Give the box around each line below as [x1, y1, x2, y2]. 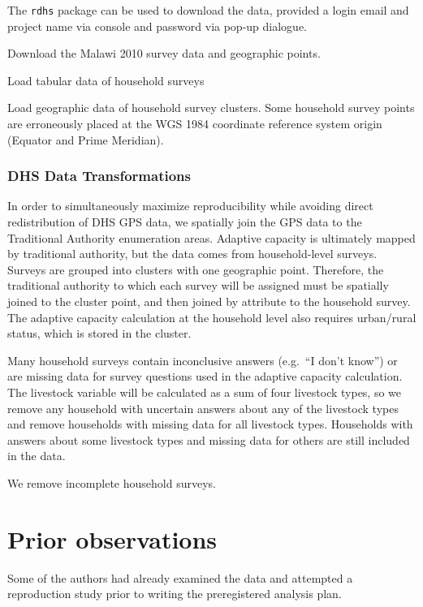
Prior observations [7, 522, 218, 555]
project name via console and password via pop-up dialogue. [7, 17, 307, 34]
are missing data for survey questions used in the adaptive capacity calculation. [7, 368, 403, 385]
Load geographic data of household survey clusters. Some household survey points [7, 99, 415, 116]
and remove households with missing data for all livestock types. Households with [7, 415, 413, 433]
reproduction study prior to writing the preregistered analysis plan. [7, 585, 342, 602]
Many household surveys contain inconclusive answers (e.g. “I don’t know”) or [7, 351, 398, 368]
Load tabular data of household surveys [7, 71, 205, 88]
